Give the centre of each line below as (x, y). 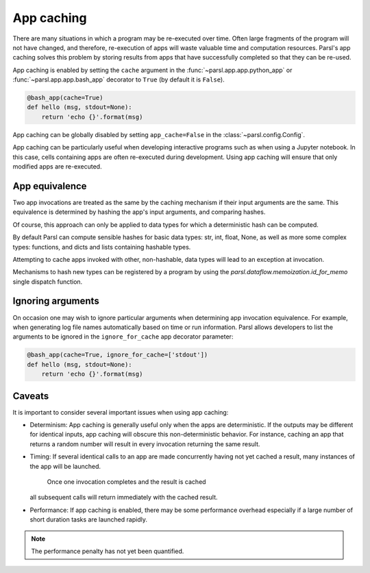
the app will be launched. (65, 466)
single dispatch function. (48, 282)
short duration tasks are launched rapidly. (88, 520)
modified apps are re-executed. (57, 167)
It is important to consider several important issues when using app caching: (121, 412)
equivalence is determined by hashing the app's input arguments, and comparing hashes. (139, 212)
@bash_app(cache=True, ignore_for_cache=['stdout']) (118, 355)
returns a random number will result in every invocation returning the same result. (145, 444)
